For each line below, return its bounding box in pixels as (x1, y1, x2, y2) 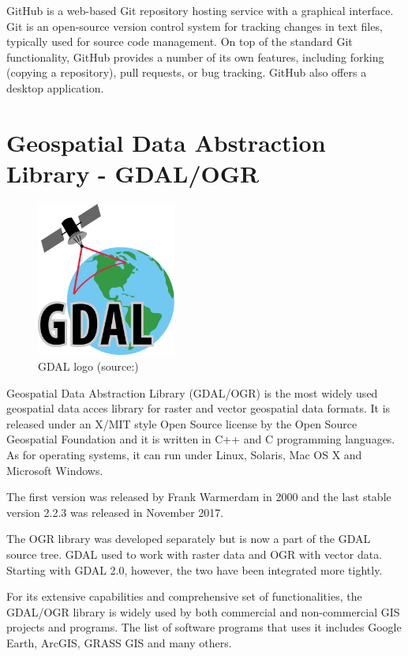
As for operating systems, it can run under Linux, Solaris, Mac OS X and (6, 446, 362, 462)
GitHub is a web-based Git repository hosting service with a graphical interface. (6, 2, 394, 18)
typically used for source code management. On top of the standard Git (6, 33, 353, 50)
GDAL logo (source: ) (38, 357, 139, 374)
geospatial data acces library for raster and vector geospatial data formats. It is (6, 400, 391, 417)
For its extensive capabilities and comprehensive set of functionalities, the (6, 588, 362, 605)
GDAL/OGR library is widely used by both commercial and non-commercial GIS (6, 603, 400, 620)
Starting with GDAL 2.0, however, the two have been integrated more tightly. (6, 561, 383, 578)
